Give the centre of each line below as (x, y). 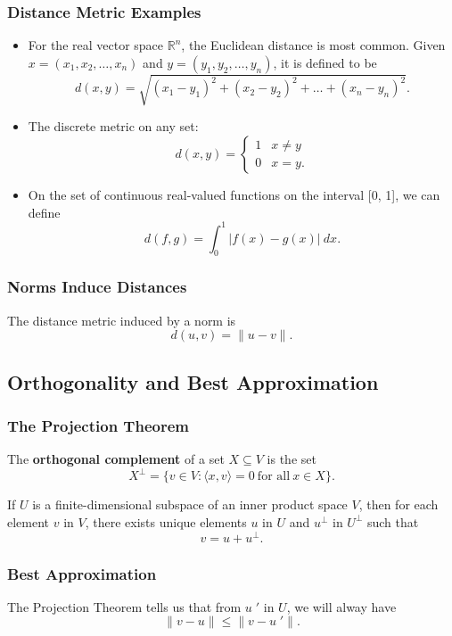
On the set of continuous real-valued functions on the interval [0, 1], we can (234, 194)
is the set (292, 459)
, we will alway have (341, 606)
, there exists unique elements (166, 521)
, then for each (399, 504)
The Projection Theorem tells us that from (124, 606)
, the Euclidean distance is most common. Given (313, 45)
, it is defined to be (325, 62)
